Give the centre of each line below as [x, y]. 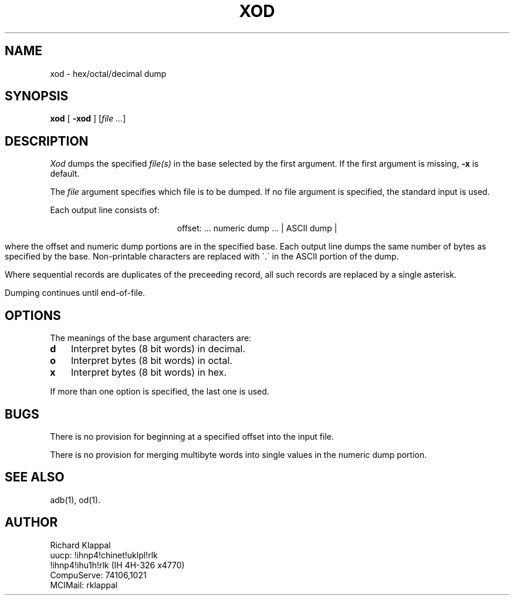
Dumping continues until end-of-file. [75, 293]
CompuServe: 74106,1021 [98, 575]
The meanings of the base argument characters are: [151, 338]
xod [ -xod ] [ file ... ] [88, 119]
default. [65, 174]
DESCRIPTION [47, 141]
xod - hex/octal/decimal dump [108, 73]
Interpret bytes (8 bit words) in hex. [149, 373]
